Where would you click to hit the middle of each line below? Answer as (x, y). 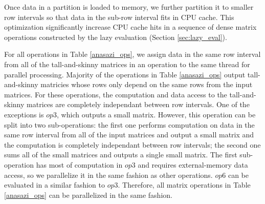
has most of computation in (79, 164)
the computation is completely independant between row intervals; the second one (132, 144)
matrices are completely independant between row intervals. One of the (138, 104)
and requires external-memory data (193, 164)
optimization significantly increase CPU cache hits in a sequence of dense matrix (130, 27)
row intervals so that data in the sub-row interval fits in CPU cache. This (119, 17)
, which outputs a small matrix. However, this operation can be (156, 114)
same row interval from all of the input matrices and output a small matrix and (129, 135)
